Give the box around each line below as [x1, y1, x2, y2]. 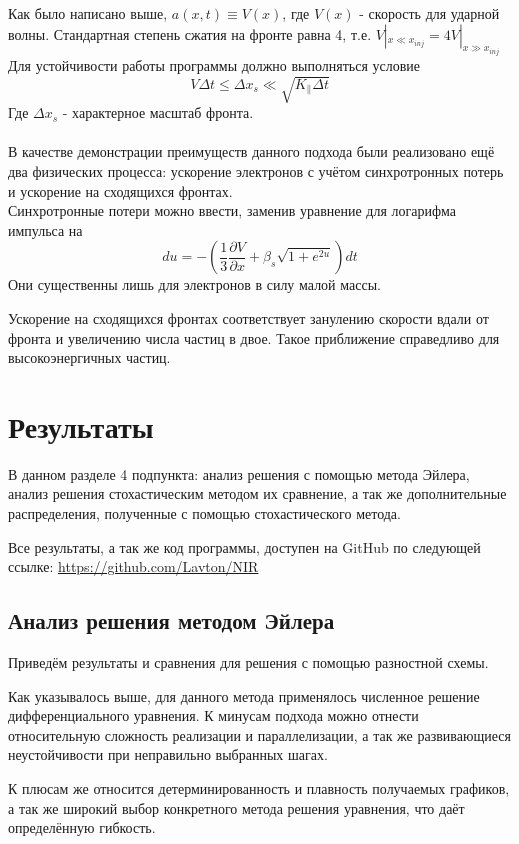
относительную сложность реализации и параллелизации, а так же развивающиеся [8, 724, 511, 745]
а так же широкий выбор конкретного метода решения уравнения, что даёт [8, 797, 465, 818]
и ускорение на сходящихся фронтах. [8, 180, 233, 201]
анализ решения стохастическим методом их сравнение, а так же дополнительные [8, 483, 507, 504]
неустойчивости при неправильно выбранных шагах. [8, 744, 328, 765]
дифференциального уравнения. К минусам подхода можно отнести [8, 705, 419, 726]
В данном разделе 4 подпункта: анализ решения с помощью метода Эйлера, [8, 463, 470, 484]
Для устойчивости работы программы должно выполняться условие [8, 55, 421, 76]
